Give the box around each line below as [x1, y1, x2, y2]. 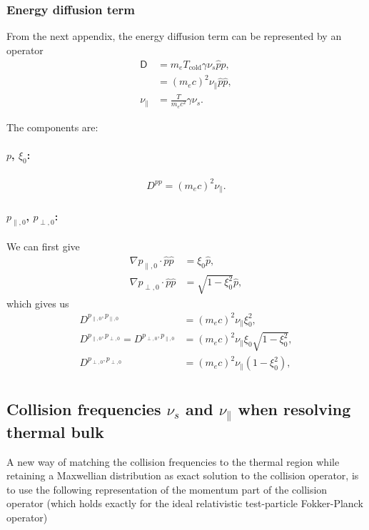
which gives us [6, 295, 69, 310]
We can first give [6, 239, 80, 254]
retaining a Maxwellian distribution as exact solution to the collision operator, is [6, 468, 359, 483]
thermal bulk [6, 420, 104, 442]
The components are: [6, 119, 98, 134]
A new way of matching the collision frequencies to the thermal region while [6, 454, 340, 469]
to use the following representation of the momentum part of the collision [6, 481, 328, 496]
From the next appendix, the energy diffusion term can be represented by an [6, 29, 342, 44]
